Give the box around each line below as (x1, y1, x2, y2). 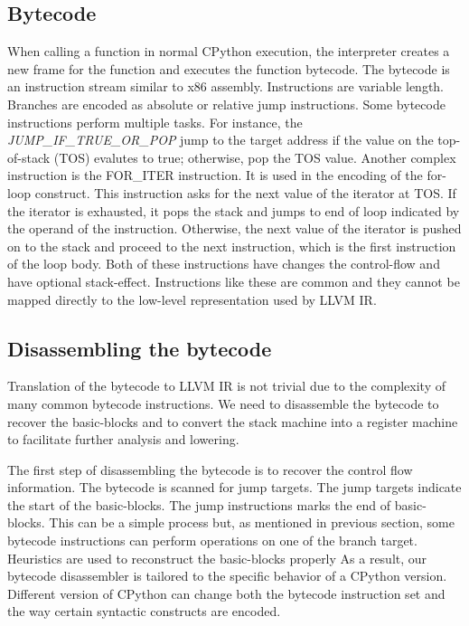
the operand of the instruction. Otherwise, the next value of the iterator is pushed (7, 219, 462, 238)
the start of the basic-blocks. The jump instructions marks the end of (7, 495, 391, 514)
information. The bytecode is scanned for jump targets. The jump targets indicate (7, 478, 462, 497)
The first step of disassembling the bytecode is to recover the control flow (7, 460, 413, 479)
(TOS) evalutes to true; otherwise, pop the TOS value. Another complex (53, 147, 456, 166)
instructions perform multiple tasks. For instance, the (7, 112, 303, 131)
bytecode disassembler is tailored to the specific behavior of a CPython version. (7, 566, 447, 585)
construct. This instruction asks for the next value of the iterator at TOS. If (34, 183, 456, 202)
